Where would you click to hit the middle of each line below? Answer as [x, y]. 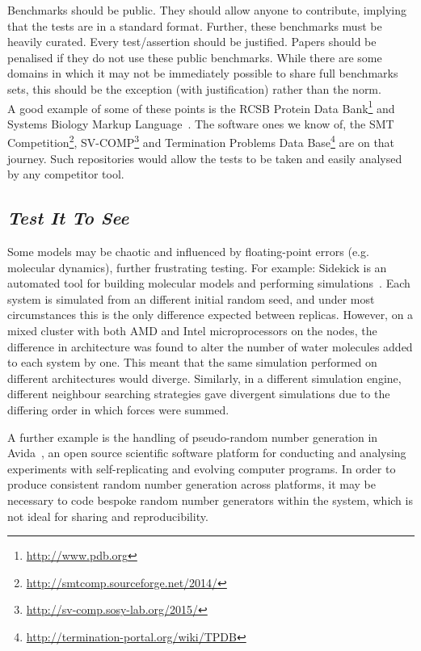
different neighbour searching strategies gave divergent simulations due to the [199, 394]
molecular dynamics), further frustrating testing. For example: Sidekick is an [197, 267]
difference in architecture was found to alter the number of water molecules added [210, 346]
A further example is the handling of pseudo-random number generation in [193, 437]
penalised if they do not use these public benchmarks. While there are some [195, 57]
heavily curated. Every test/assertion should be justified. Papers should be [192, 42]
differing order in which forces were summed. [118, 409]
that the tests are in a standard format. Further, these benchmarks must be [195, 25]
